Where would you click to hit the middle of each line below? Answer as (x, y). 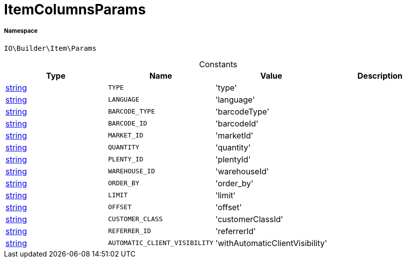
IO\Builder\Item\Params (50, 48)
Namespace (21, 31)
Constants (218, 64)
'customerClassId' (249, 219)
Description (380, 75)
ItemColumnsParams (75, 9)
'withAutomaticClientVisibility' (271, 243)
